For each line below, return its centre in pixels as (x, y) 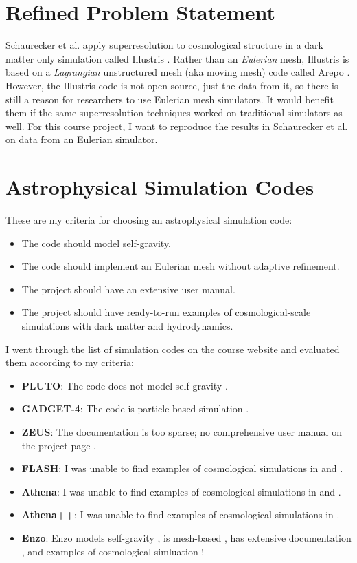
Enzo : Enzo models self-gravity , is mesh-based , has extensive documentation (186, 537)
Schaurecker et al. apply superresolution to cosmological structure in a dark (164, 45)
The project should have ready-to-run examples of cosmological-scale (166, 312)
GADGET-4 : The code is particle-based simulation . (135, 408)
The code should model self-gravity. (96, 243)
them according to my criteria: (70, 362)
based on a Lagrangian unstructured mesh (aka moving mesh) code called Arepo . (178, 72)
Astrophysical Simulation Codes (160, 187)
